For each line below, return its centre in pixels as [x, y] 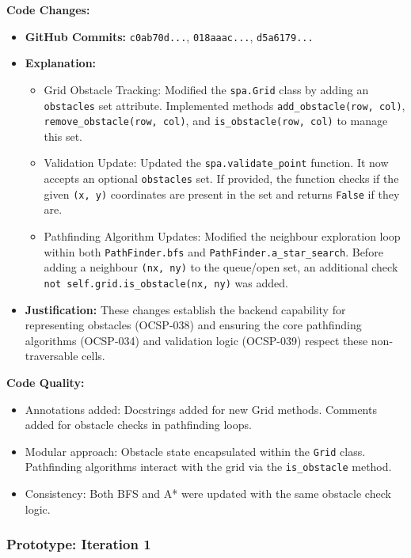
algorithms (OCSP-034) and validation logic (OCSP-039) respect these [196, 340]
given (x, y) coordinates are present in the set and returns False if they [222, 194]
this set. [63, 136]
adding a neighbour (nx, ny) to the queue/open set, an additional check [221, 267]
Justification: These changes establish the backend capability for [185, 309]
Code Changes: [48, 9]
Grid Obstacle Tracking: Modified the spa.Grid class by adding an [206, 89]
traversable [51, 356]
